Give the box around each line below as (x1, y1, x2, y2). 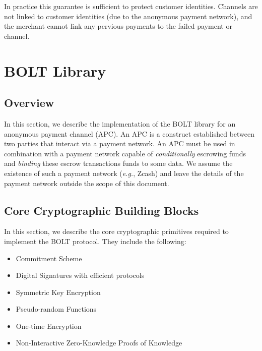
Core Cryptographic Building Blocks (4, 202, 199, 218)
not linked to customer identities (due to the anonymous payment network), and (4, 11, 252, 21)
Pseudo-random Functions (16, 304, 97, 314)
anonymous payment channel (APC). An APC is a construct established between (4, 128, 255, 139)
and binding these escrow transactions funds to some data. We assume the (4, 158, 233, 168)
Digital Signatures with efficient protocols (16, 270, 145, 280)
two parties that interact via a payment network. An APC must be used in (4, 138, 235, 149)
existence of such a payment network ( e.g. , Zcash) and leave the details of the (4, 167, 244, 178)
